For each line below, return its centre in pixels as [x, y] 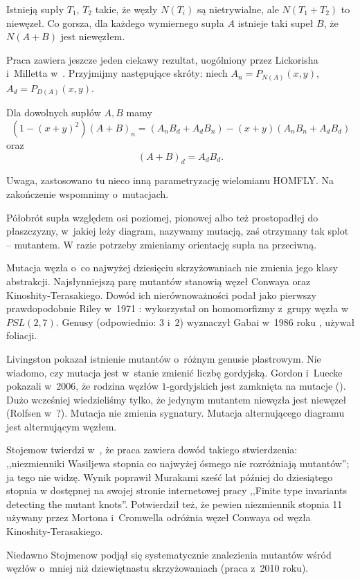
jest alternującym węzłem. [62, 426]
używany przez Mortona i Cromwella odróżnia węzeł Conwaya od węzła [159, 517]
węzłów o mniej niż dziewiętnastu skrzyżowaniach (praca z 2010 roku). [157, 568]
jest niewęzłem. [93, 36]
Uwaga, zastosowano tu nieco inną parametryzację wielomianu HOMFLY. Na [170, 180]
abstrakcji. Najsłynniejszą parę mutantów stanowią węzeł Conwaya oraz [159, 281]
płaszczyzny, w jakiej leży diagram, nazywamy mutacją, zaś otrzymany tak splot [178, 231]
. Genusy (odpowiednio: [106, 321]
